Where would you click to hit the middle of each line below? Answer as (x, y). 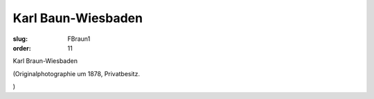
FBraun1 (79, 39)
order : (22, 48)
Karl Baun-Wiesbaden (78, 18)
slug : (20, 39)
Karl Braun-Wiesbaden (45, 61)
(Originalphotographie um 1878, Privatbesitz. (76, 73)
